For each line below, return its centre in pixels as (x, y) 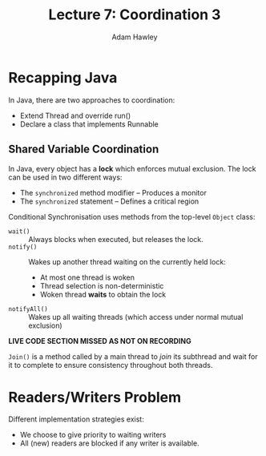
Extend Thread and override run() (75, 115)
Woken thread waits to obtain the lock (103, 294)
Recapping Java (63, 77)
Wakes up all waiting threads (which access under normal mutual (136, 317)
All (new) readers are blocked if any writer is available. (110, 443)
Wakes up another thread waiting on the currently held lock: (127, 261)
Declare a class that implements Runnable (89, 124)
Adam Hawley (135, 37)
